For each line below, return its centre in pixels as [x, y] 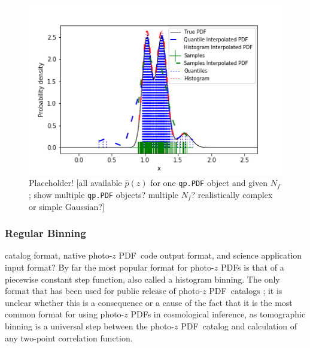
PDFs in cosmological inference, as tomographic [218, 314]
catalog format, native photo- [59, 255]
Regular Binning [45, 233]
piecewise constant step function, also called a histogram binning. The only [142, 279]
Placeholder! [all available [75, 183]
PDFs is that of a [252, 267]
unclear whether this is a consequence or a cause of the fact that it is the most [149, 302]
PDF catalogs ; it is [246, 291]
